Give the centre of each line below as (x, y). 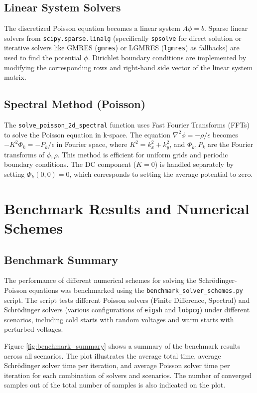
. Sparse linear (226, 28)
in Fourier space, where (92, 144)
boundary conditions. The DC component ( (70, 164)
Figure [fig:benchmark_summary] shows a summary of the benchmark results (122, 346)
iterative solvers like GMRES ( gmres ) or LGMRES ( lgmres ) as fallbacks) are (122, 48)
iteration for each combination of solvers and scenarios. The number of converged (128, 375)
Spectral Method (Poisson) (75, 104)
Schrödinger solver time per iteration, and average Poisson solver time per (117, 365)
